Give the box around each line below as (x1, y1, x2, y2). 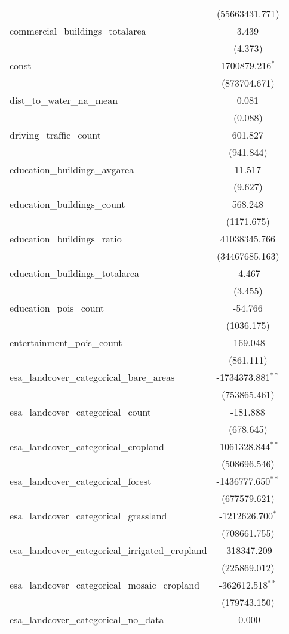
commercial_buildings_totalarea (10, 24, 146, 38)
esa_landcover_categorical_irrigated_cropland (10, 543, 207, 557)
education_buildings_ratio (10, 232, 122, 245)
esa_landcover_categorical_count (10, 405, 152, 418)
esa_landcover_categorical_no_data (10, 613, 164, 626)
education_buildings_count (10, 197, 125, 211)
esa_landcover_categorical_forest (10, 474, 152, 488)
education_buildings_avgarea (10, 162, 134, 176)
